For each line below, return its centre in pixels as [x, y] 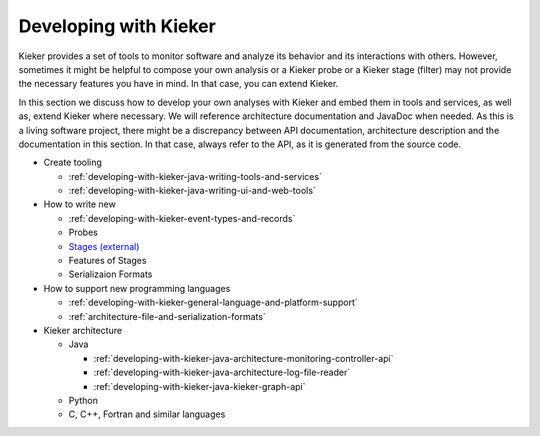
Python [83, 400]
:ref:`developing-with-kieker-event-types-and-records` [182, 218]
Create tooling [72, 162]
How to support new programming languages [137, 288]
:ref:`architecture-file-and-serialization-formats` [167, 316]
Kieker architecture [83, 330]
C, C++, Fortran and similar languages [147, 414]
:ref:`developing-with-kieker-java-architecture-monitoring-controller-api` [243, 358]
